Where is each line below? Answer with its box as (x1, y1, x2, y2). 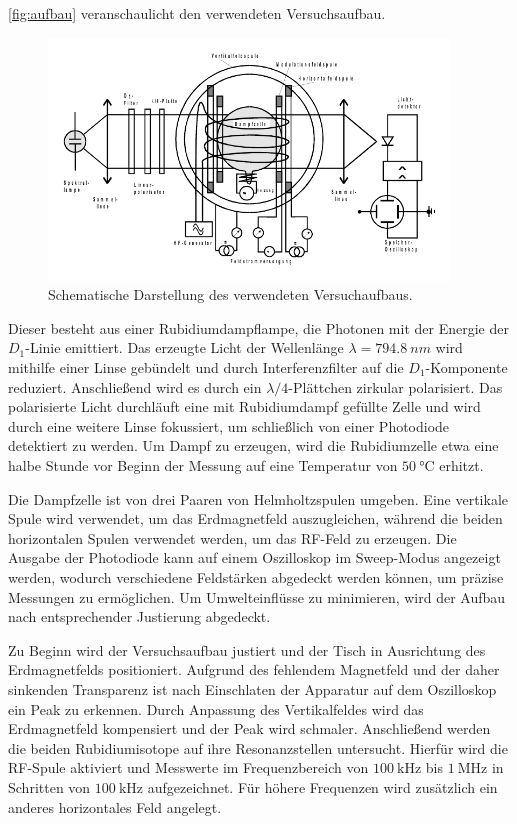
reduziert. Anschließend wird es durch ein (8, 376, 262, 397)
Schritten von (8, 776, 91, 797)
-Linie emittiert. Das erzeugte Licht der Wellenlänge (25, 337, 344, 358)
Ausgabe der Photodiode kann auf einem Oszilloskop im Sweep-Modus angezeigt (8, 547, 501, 568)
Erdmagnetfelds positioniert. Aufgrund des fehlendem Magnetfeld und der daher (8, 659, 500, 680)
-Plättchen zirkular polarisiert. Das (288, 376, 503, 397)
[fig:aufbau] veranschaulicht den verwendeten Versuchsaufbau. (8, 3, 386, 23)
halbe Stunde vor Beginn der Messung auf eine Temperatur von (8, 455, 398, 475)
